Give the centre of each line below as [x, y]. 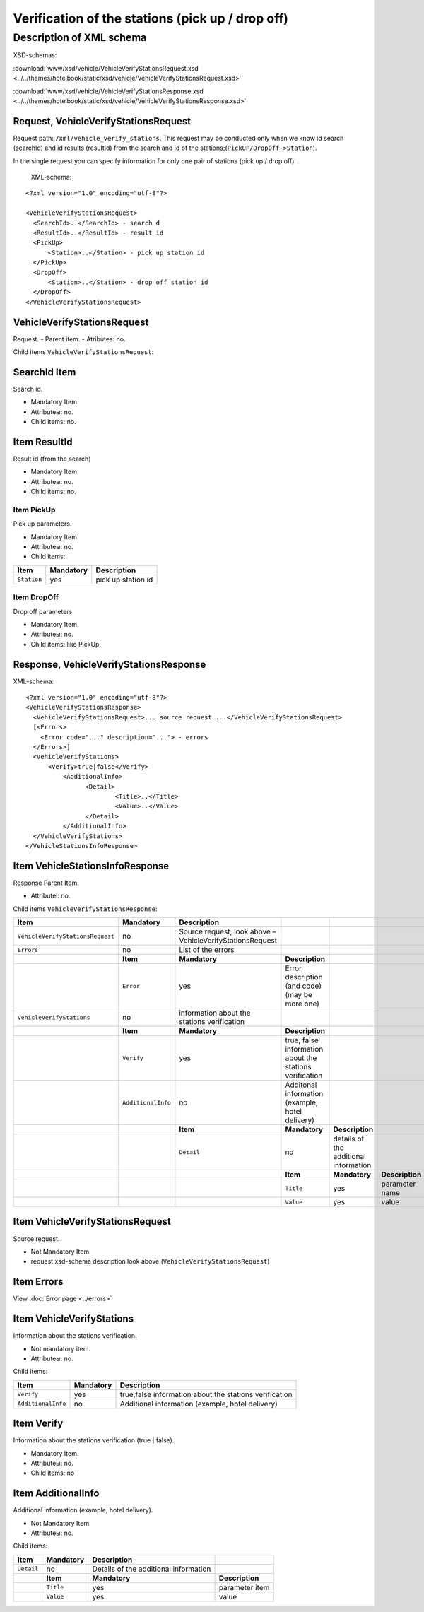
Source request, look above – [228, 931]
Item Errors [38, 1282]
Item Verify [38, 1424]
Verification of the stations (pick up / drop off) [151, 18]
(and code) [303, 986]
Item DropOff [36, 597]
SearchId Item [45, 372]
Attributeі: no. [51, 896]
